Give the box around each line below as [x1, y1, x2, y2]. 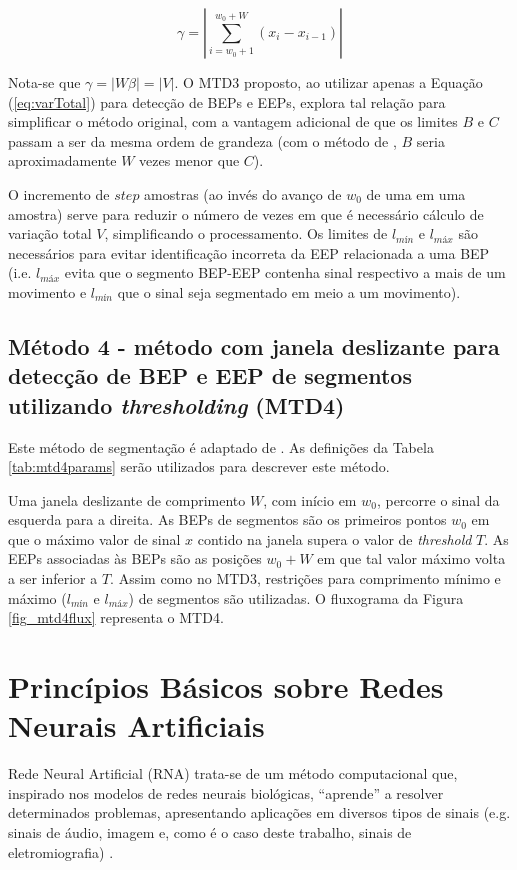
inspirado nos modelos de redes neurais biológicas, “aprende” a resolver [8, 782, 444, 803]
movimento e [8, 281, 87, 302]
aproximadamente [8, 150, 117, 171]
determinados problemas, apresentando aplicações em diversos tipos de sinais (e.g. [8, 802, 511, 823]
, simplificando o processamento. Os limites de [104, 223, 388, 244]
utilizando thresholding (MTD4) [8, 389, 345, 420]
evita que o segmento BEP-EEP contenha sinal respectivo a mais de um [64, 262, 506, 283]
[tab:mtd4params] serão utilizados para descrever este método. [8, 456, 390, 477]
